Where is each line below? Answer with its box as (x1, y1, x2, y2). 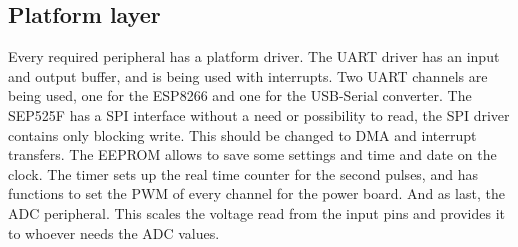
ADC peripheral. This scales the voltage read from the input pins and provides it (8, 202, 506, 223)
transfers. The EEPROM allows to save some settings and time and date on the (8, 144, 497, 165)
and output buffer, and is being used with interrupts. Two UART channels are (8, 65, 488, 86)
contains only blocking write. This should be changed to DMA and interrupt (8, 124, 477, 145)
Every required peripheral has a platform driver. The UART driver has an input (8, 46, 500, 67)
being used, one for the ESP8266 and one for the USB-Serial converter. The (8, 85, 472, 106)
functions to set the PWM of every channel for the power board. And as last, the (8, 183, 505, 204)
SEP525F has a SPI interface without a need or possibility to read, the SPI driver (8, 104, 510, 125)
